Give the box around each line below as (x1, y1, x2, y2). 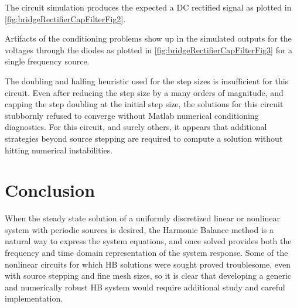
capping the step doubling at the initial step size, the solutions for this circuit (5, 98, 284, 110)
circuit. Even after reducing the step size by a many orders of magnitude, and (5, 86, 284, 98)
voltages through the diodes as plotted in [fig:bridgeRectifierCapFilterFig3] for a (5, 43, 293, 56)
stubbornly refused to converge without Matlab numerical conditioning (5, 109, 259, 121)
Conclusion (5, 178, 95, 202)
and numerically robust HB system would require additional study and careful (5, 280, 285, 293)
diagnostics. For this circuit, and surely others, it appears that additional (5, 121, 267, 133)
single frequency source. (5, 55, 90, 67)
